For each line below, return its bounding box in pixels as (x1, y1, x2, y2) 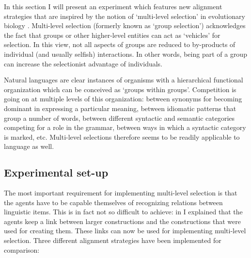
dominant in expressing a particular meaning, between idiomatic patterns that (4, 103, 236, 113)
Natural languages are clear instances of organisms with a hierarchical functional (4, 75, 243, 85)
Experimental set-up (4, 165, 109, 180)
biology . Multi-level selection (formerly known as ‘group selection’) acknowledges (4, 20, 246, 31)
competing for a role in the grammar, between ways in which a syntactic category (4, 122, 246, 132)
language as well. (4, 141, 54, 151)
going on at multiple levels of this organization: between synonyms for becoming (4, 94, 242, 104)
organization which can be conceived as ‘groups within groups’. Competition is (4, 84, 236, 94)
